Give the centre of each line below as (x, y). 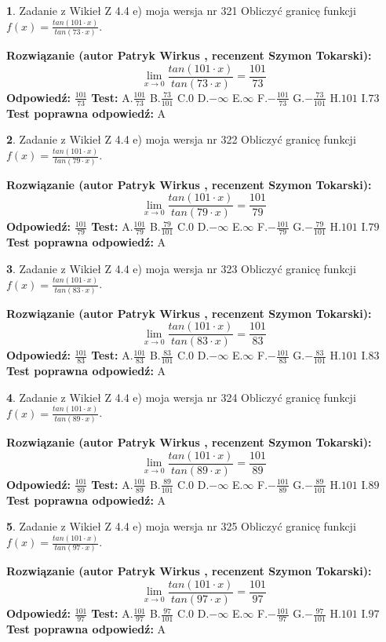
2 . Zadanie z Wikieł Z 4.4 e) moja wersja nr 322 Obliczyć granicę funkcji (181, 139)
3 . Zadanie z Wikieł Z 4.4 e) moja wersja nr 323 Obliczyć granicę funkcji (181, 268)
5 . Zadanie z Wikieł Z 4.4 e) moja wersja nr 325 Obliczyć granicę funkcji (181, 526)
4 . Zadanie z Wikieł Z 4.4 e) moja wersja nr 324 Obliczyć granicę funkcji (181, 397)
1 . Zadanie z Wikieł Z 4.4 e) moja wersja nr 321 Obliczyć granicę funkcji (181, 10)
